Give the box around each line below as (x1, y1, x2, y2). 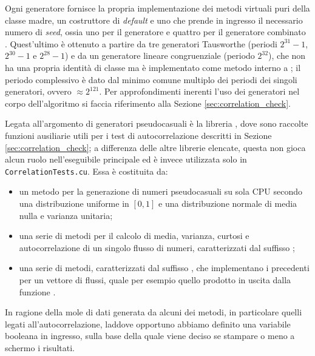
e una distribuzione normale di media (158, 196, 297, 209)
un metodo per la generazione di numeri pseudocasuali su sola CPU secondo (19, 185, 302, 198)
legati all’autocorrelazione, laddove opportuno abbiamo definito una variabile (5, 317, 291, 330)
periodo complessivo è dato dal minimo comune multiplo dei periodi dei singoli (5, 73, 297, 86)
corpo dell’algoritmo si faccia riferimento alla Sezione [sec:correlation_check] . (5, 96, 291, 109)
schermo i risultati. (5, 341, 75, 354)
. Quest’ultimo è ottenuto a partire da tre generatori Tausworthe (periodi (5, 37, 277, 50)
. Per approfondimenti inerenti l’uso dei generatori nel (99, 85, 300, 98)
